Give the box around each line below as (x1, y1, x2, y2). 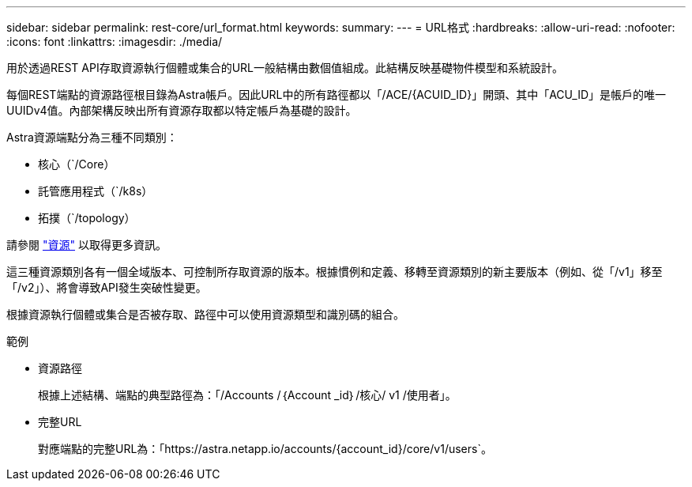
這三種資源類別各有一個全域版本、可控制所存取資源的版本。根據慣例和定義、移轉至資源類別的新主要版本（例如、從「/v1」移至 (6, 265, 663, 278)
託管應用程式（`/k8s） (38, 184, 153, 198)
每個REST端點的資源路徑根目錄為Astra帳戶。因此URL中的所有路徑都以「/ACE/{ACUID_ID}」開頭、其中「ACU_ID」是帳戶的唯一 (6, 88, 667, 101)
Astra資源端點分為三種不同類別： (6, 130, 178, 144)
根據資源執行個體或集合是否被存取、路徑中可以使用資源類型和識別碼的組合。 (6, 308, 404, 321)
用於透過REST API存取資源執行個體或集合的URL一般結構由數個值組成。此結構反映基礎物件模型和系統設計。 (6, 61, 564, 74)
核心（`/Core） (38, 157, 115, 171)
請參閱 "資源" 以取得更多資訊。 (6, 238, 167, 251)
